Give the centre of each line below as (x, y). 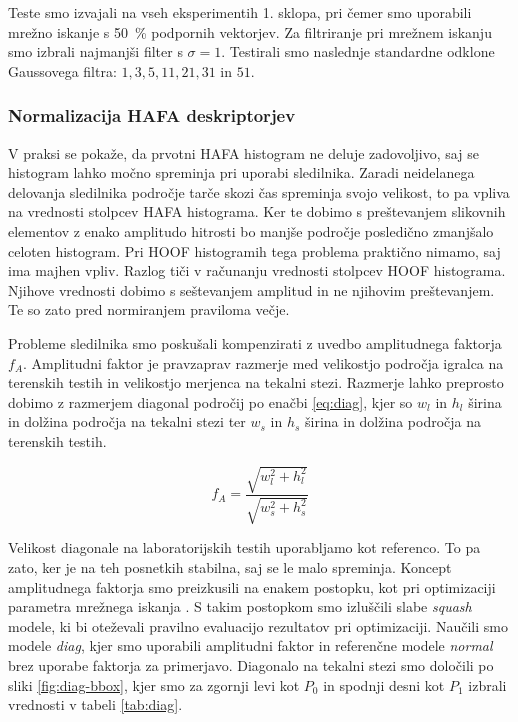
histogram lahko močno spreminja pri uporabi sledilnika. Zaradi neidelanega (241, 172)
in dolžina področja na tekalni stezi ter (127, 421)
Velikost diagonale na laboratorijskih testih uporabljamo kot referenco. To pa (244, 547)
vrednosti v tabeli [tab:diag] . (95, 704)
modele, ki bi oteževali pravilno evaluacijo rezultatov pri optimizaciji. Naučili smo (258, 625)
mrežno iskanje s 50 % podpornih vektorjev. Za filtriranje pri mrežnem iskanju (250, 31)
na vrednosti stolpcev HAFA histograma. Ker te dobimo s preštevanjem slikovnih (257, 211)
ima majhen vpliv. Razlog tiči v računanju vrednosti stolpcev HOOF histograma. (257, 270)
